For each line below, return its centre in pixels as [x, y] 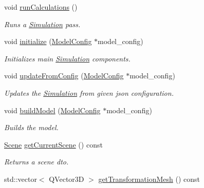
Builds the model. [31, 127]
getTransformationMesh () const [149, 179]
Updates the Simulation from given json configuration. [89, 92]
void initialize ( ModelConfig [48, 41]
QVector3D [67, 179]
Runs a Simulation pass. [42, 24]
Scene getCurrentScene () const [53, 144]
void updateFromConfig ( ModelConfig [64, 76]
